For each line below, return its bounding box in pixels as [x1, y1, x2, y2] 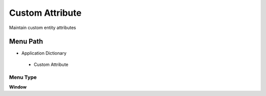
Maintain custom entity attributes [9, 25, 76, 31]
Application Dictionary [21, 50, 66, 56]
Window [9, 84, 27, 90]
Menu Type [9, 74, 37, 81]
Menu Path [9, 37, 43, 46]
